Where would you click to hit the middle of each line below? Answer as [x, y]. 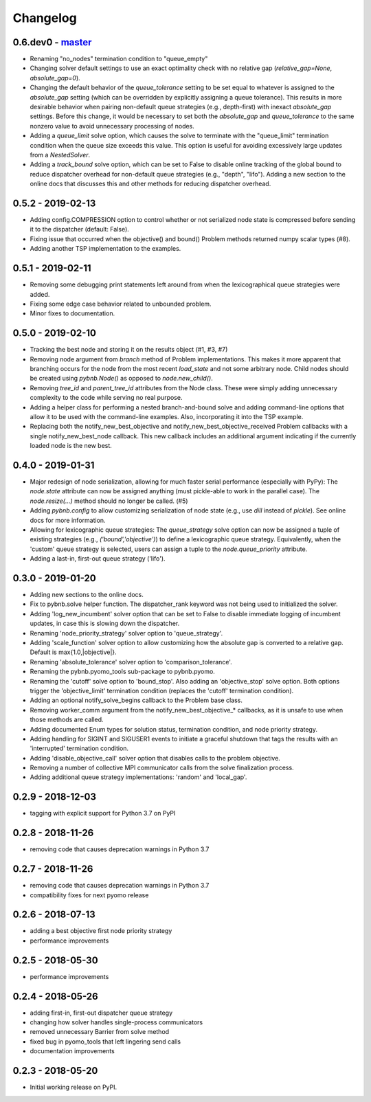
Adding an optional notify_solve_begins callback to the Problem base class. [136, 700]
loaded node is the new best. [71, 446]
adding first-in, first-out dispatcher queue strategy [101, 1013]
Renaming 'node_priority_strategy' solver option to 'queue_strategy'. [126, 633]
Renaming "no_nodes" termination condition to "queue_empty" [119, 59]
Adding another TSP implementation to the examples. [105, 249]
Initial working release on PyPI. [73, 1087]
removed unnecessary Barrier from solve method [100, 1032]
